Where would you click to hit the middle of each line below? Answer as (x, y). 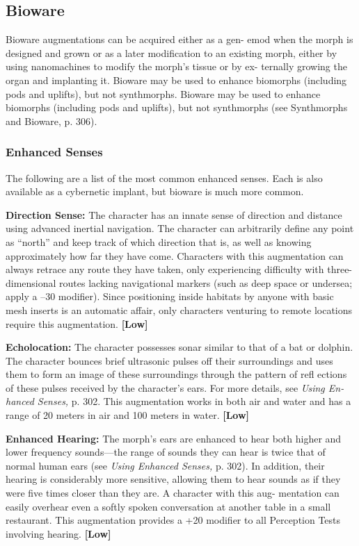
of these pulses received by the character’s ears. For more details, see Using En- (175, 387)
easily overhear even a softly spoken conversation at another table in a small (168, 506)
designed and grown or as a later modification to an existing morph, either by (171, 52)
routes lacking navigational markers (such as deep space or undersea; (206, 282)
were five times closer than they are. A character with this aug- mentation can (173, 493)
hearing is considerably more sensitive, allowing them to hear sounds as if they (173, 479)
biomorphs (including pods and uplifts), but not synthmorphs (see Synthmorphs (177, 107)
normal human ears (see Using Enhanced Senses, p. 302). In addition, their (165, 465)
